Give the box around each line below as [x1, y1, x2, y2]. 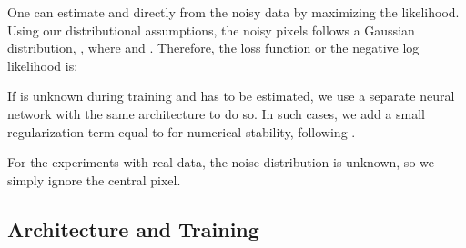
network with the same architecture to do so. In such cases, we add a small [7, 104, 425, 123]
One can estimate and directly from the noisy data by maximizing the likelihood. [7, 3, 460, 21]
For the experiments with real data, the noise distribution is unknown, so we [7, 153, 434, 172]
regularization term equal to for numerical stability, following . [7, 122, 356, 141]
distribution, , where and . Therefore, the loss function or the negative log [7, 38, 420, 57]
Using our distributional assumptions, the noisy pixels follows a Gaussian [7, 20, 415, 39]
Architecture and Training [7, 214, 259, 243]
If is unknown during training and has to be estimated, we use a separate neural [7, 86, 455, 105]
